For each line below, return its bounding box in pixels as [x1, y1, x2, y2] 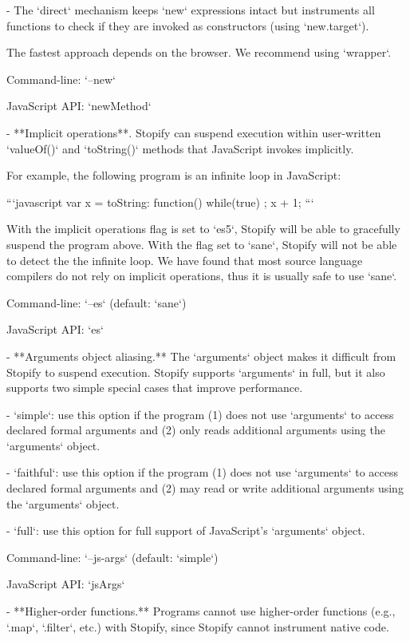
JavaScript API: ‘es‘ [6, 321, 104, 338]
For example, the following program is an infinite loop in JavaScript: [6, 167, 341, 184]
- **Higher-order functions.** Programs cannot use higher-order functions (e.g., [6, 603, 396, 619]
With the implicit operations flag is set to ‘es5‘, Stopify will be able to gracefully [6, 220, 400, 237]
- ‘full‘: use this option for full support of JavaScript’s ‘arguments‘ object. [6, 522, 365, 539]
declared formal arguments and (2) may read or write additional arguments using [6, 480, 404, 497]
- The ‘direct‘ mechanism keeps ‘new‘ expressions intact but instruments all [6, 2, 375, 18]
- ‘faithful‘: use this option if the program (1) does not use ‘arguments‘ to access [6, 464, 399, 481]
